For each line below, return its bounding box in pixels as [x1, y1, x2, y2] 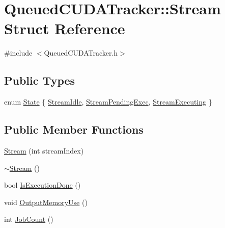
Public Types [4, 72, 75, 88]
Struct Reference [4, 18, 125, 39]
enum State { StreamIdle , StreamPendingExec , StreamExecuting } [4, 96, 212, 107]
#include [4, 47, 33, 58]
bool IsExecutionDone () [4, 180, 81, 190]
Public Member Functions [4, 121, 144, 137]
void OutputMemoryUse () [4, 196, 88, 207]
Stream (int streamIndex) [4, 145, 84, 156]
